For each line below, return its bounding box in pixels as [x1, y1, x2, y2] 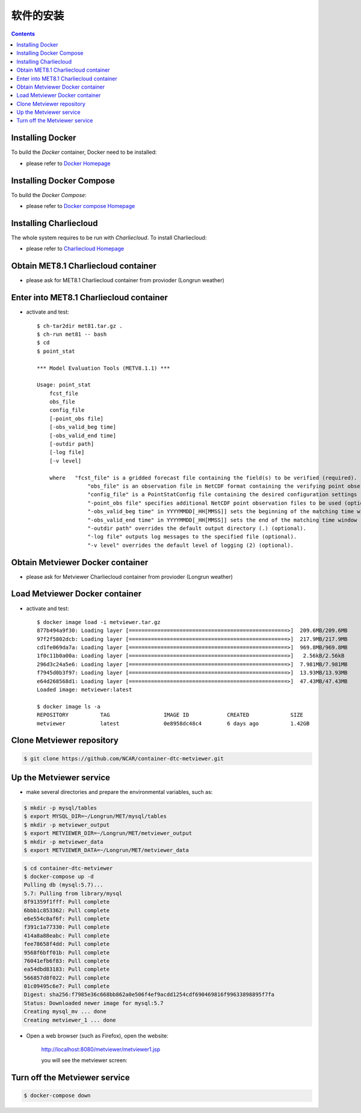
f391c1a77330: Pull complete [23, 924, 110, 931]
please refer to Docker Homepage [26, 160, 111, 167]
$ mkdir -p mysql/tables [23, 805, 97, 812]
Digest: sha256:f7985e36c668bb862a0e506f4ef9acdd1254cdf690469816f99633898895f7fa [23, 991, 275, 998]
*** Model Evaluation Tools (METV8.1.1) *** [37, 365, 171, 371]
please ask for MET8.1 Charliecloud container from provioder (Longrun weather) [26, 277, 225, 284]
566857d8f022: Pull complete [23, 974, 110, 981]
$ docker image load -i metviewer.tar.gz [37, 619, 161, 625]
